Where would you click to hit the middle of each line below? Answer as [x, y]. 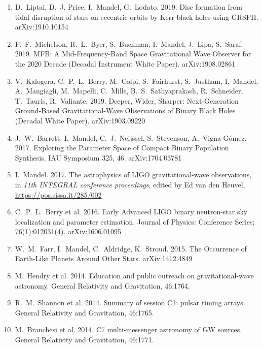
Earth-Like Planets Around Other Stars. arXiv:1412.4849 [104, 258]
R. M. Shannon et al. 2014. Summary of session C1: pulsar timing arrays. [130, 303]
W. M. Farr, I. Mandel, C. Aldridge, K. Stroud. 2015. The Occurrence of [131, 248]
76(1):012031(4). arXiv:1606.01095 [68, 231]
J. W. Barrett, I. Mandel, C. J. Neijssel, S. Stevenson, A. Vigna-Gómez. [131, 137]
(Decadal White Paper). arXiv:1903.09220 [80, 120]
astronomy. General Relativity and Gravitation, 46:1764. [102, 285]
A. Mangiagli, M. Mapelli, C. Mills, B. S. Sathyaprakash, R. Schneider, [129, 91]
